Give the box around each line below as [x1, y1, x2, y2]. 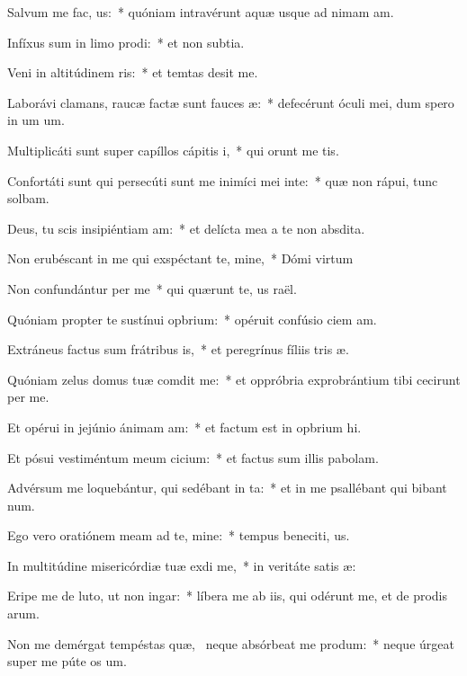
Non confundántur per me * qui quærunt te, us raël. [7, 279, 297, 298]
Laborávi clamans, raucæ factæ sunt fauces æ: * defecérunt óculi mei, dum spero [7, 93, 454, 111]
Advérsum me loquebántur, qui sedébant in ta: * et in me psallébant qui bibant [7, 478, 447, 497]
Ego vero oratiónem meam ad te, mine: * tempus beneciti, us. [7, 526, 350, 545]
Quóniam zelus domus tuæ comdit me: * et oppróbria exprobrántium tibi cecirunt [7, 369, 461, 388]
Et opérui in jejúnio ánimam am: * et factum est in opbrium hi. [7, 417, 362, 436]
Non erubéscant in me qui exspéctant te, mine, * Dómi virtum [7, 249, 354, 268]
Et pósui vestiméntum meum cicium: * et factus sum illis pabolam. [7, 448, 379, 467]
